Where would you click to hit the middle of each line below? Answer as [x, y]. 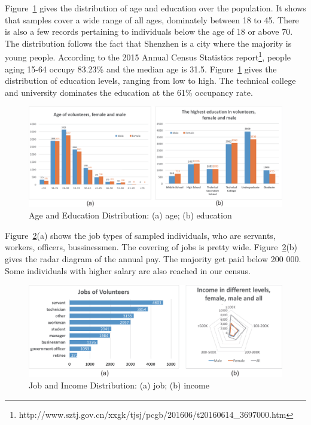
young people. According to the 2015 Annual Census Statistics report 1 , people [148, 56]
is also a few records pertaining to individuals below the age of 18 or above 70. [149, 31]
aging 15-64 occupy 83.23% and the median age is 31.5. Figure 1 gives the [141, 69]
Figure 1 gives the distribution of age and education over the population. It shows [155, 8]
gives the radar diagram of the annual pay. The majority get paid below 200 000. [153, 259]
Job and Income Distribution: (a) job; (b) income [119, 385]
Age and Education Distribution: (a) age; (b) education [130, 215]
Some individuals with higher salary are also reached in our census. [128, 270]
